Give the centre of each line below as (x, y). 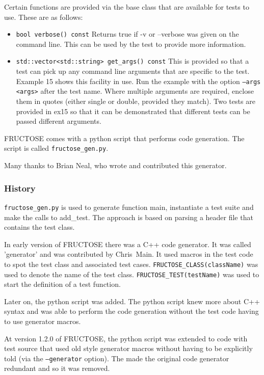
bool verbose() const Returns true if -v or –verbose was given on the (127, 34)
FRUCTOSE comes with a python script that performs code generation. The (124, 138)
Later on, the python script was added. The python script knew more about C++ (132, 301)
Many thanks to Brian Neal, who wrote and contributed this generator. (115, 165)
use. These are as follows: (44, 17)
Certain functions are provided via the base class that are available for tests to (127, 7)
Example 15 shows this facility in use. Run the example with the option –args (138, 81)
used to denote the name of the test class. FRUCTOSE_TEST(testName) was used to (132, 274)
